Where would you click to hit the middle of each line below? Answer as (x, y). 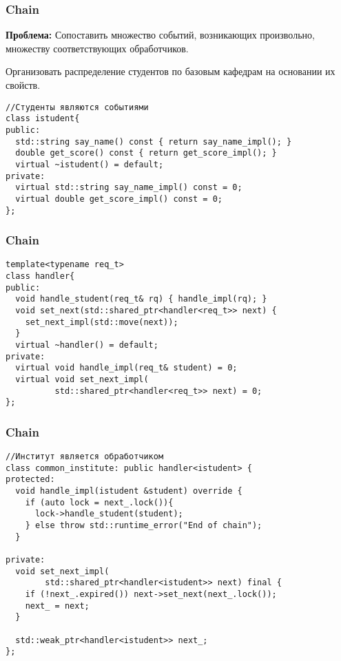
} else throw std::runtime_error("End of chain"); (144, 526)
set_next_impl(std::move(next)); (102, 322)
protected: (30, 480)
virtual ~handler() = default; (87, 345)
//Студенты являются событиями (77, 107)
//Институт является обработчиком (85, 457)
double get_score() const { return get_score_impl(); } (146, 153)
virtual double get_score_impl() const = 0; (119, 199)
